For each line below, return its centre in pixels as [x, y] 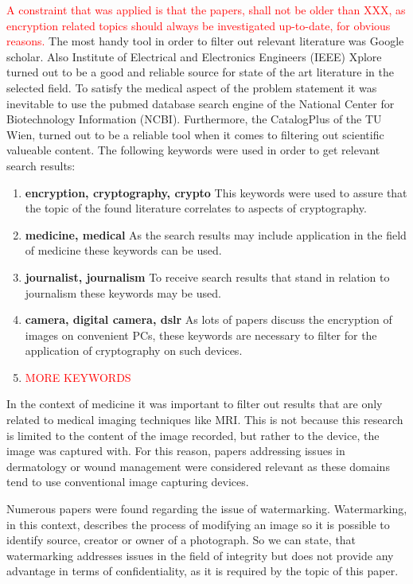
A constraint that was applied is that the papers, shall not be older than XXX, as [206, 10]
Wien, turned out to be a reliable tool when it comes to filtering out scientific [195, 134]
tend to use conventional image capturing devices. [128, 482]
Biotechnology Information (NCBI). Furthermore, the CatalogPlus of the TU [194, 119]
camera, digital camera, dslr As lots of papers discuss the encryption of [208, 319]
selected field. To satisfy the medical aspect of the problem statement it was [192, 87]
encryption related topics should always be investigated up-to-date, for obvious [199, 25]
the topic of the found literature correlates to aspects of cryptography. [196, 208]
